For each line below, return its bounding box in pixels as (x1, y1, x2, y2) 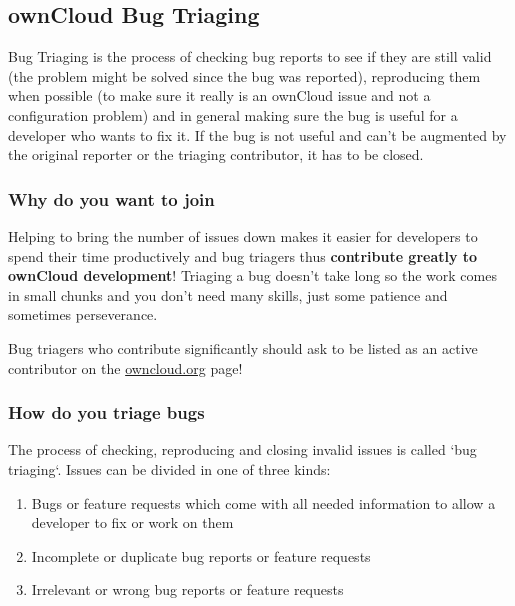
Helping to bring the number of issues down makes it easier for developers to (8, 225, 478, 246)
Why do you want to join (8, 186, 215, 211)
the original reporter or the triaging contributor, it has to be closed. (8, 144, 424, 165)
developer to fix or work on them (31, 512, 234, 533)
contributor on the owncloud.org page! (8, 357, 243, 378)
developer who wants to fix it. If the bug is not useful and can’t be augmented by (8, 124, 507, 145)
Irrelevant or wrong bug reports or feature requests (31, 579, 344, 600)
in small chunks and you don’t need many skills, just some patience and (8, 284, 448, 305)
